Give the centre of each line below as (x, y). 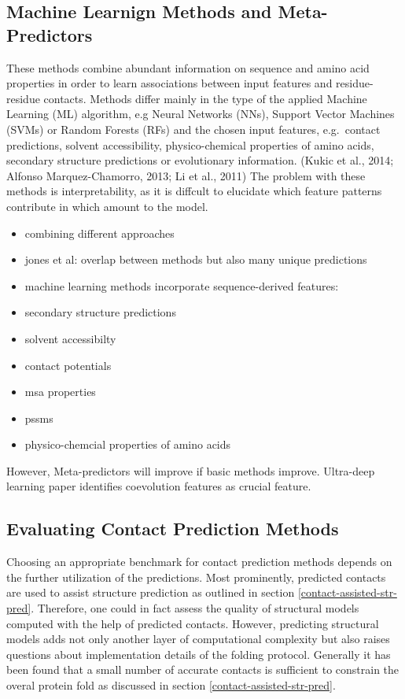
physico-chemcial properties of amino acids (128, 444)
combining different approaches (99, 233)
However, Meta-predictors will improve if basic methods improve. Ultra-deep (191, 470)
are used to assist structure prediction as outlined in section (151, 592)
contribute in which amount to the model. (107, 206)
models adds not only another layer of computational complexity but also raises (198, 639)
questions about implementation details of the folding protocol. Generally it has (199, 654)
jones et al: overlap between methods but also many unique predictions (196, 259)
